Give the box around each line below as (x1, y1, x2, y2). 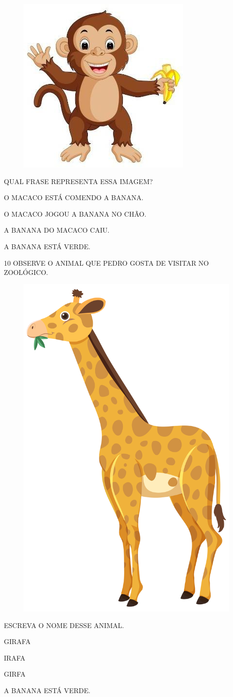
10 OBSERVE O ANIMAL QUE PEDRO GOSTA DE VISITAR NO (4, 257, 209, 268)
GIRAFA (4, 636, 31, 646)
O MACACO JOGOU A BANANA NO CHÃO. (4, 208, 147, 219)
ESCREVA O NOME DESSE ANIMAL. (4, 620, 124, 630)
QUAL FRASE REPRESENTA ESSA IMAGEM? (4, 176, 153, 186)
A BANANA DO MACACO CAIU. (4, 225, 110, 235)
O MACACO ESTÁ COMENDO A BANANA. (4, 192, 144, 203)
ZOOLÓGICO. (4, 267, 48, 277)
